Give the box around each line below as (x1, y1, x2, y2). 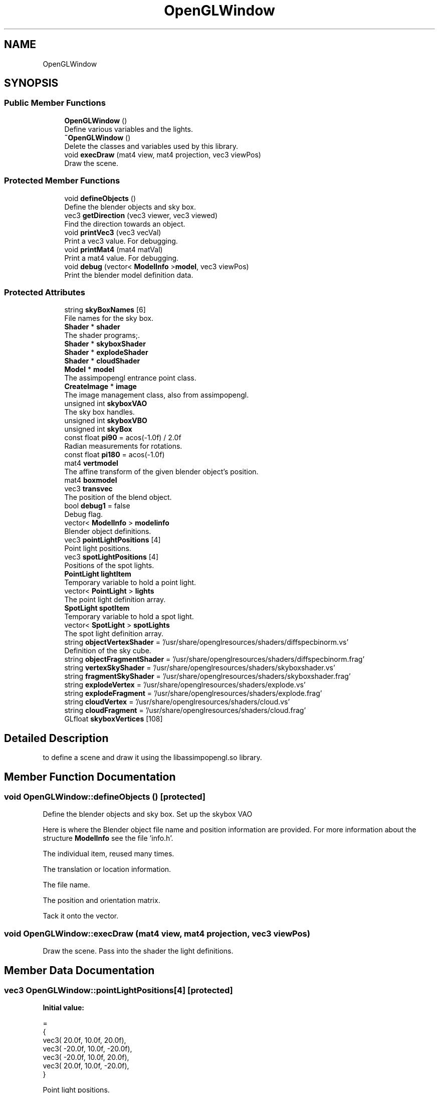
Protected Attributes (4, 287, 85, 297)
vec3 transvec (64, 484, 113, 493)
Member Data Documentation (4, 964, 155, 977)
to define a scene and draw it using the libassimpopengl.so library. (43, 753, 262, 762)
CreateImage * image (64, 382, 137, 391)
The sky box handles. (64, 408, 135, 417)
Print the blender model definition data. (64, 270, 193, 279)
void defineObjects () (64, 194, 136, 203)
